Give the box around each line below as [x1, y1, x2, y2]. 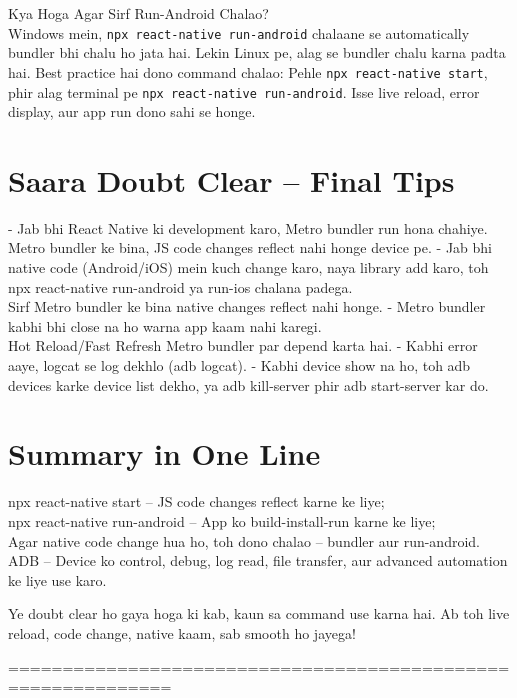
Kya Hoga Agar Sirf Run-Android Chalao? [8, 3, 269, 23]
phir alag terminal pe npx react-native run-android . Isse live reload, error [8, 81, 480, 102]
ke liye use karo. [8, 569, 107, 590]
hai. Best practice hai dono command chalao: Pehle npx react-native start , [8, 61, 488, 82]
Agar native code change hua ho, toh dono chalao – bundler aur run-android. [8, 530, 480, 551]
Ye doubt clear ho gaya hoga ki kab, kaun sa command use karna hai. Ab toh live [8, 603, 510, 624]
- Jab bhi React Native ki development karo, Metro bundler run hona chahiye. [8, 217, 488, 238]
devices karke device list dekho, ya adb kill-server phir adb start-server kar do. [8, 374, 489, 395]
